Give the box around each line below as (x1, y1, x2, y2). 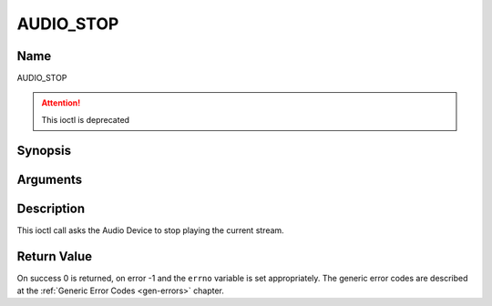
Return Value (16, 249, 93, 264)
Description (16, 200, 86, 216)
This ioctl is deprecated (41, 114, 130, 125)
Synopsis (16, 142, 72, 158)
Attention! (41, 97, 81, 108)
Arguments (16, 171, 83, 187)
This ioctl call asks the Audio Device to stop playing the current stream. (16, 224, 284, 236)
